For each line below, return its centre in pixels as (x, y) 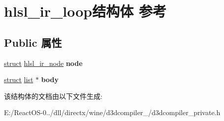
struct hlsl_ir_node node (43, 63)
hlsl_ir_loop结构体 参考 (85, 11)
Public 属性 (33, 42)
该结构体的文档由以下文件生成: (53, 96)
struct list (19, 79)
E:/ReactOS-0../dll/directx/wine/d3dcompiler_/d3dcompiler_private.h (112, 112)
